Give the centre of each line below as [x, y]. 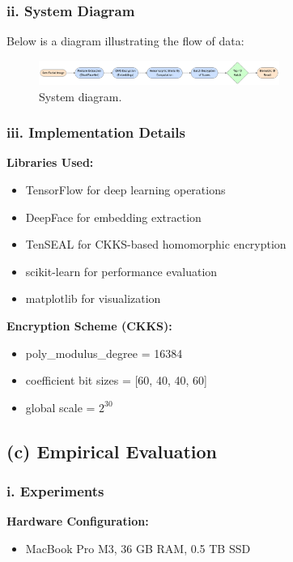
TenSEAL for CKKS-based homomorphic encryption [156, 244]
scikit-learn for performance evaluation [121, 271]
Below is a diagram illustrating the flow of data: [125, 41]
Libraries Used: [50, 162]
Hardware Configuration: [78, 521]
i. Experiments [55, 491]
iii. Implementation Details [96, 132]
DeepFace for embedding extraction [113, 217]
